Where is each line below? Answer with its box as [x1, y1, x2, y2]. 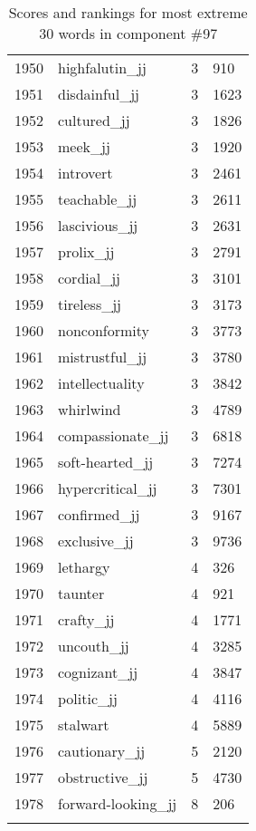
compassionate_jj [58, 425, 169, 446]
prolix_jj [58, 241, 115, 262]
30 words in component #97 [39, 23, 218, 43]
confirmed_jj [58, 504, 140, 525]
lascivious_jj [58, 215, 138, 236]
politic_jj [58, 688, 118, 709]
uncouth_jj [58, 635, 129, 656]
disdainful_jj [58, 83, 139, 104]
